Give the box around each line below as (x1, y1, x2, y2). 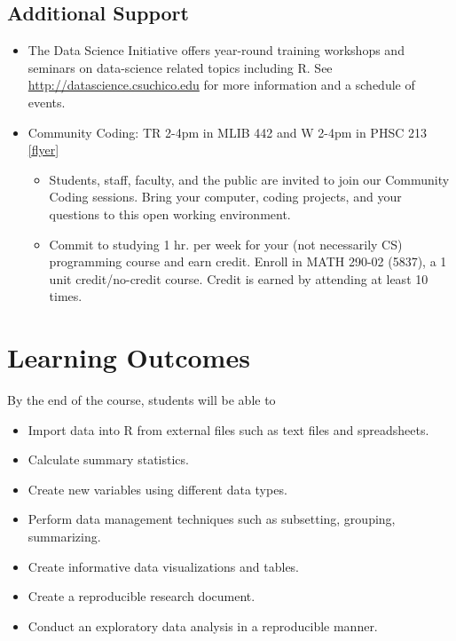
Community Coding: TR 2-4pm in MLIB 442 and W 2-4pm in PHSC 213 (28, 123, 427, 141)
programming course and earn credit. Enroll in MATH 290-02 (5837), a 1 (49, 252, 447, 271)
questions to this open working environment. (49, 204, 291, 223)
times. (49, 287, 83, 305)
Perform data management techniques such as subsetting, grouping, (28, 510, 396, 528)
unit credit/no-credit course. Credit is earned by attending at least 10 (49, 269, 428, 288)
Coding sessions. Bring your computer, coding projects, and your (49, 187, 402, 206)
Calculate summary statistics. (28, 450, 189, 469)
